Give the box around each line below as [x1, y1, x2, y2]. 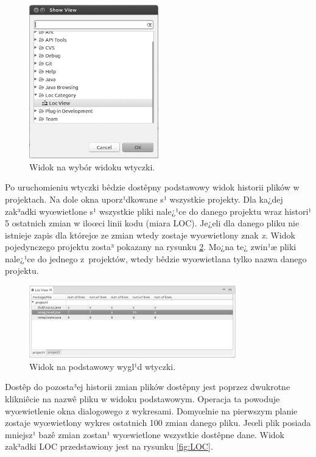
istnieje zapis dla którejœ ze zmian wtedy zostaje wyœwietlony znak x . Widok [5, 228, 295, 241]
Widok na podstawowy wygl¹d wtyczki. [29, 360, 176, 372]
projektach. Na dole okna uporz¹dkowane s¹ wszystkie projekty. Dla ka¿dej [5, 192, 283, 205]
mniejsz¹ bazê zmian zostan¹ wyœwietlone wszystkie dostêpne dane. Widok [5, 428, 284, 441]
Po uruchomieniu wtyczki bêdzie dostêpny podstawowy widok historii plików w [5, 181, 300, 194]
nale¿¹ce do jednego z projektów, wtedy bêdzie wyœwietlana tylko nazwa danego [5, 252, 307, 265]
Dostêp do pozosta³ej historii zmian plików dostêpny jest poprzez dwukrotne [5, 380, 290, 393]
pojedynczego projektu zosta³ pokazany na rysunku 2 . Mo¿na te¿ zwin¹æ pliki [5, 240, 297, 253]
